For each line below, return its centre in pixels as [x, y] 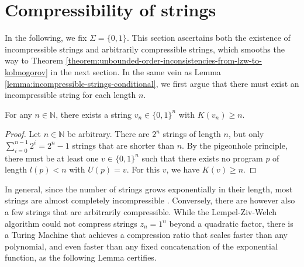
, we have [183, 169]
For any [18, 114]
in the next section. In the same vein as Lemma [136, 71]
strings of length [192, 134]
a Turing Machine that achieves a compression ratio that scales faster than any [146, 235]
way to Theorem [34, 60]
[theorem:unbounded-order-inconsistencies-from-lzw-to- [164, 60]
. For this [143, 169]
